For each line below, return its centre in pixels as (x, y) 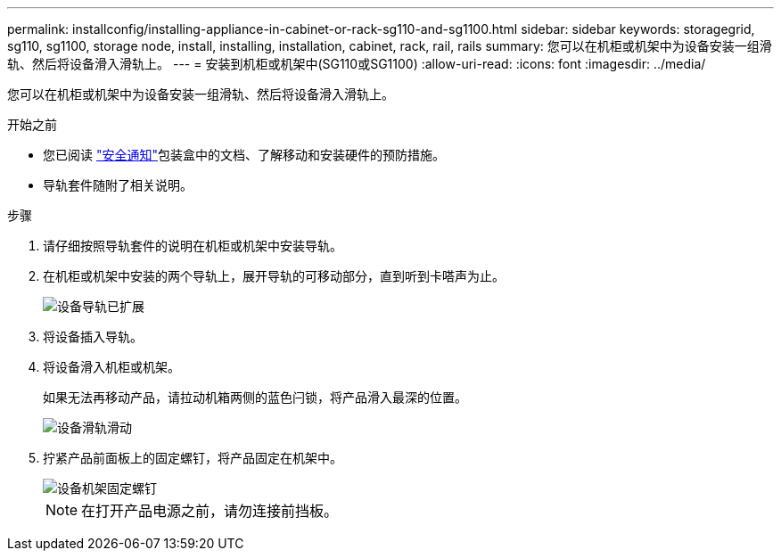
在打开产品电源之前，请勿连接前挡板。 (210, 511)
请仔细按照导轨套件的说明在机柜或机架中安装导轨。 (193, 246)
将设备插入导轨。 (93, 336)
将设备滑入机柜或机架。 (111, 367)
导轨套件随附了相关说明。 (118, 185)
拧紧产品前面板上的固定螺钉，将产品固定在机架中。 (193, 458)
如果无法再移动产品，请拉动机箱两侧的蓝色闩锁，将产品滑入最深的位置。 (255, 397)
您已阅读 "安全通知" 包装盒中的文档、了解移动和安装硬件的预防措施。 (244, 155)
